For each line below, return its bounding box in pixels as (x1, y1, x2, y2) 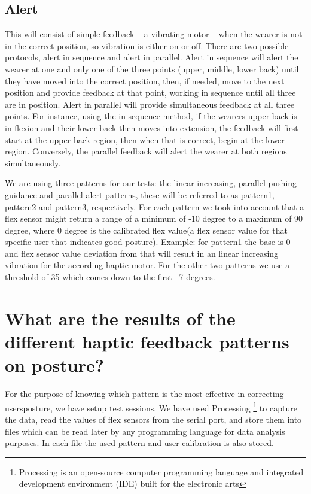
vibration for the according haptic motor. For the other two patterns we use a (5, 259, 290, 271)
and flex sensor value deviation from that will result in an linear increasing (5, 247, 279, 259)
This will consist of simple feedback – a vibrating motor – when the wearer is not (5, 28, 303, 40)
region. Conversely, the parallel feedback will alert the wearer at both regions (5, 145, 287, 157)
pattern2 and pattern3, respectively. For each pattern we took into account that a (5, 200, 304, 213)
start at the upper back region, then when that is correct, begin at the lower (5, 133, 285, 146)
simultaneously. (5, 156, 61, 169)
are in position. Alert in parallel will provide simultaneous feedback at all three (5, 98, 295, 110)
